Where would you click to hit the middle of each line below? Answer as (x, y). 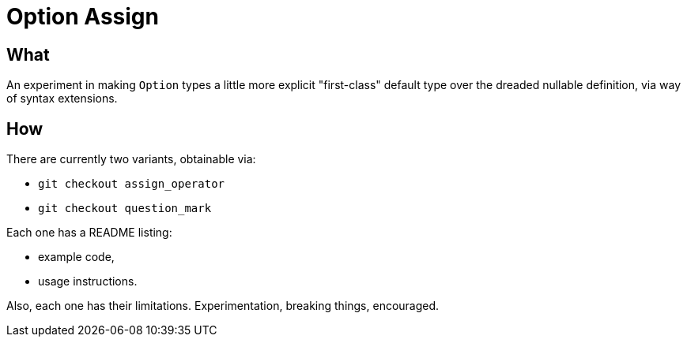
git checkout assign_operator (132, 184)
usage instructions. (88, 281)
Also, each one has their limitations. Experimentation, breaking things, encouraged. (223, 306)
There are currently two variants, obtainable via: (131, 159)
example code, (76, 257)
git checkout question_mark (125, 209)
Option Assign (83, 17)
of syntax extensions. (62, 99)
